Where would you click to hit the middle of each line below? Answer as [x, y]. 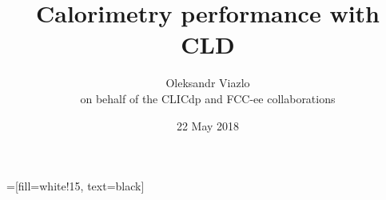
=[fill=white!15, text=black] [76, 186]
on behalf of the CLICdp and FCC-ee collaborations [208, 98]
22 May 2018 [208, 125]
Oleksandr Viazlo [208, 83]
